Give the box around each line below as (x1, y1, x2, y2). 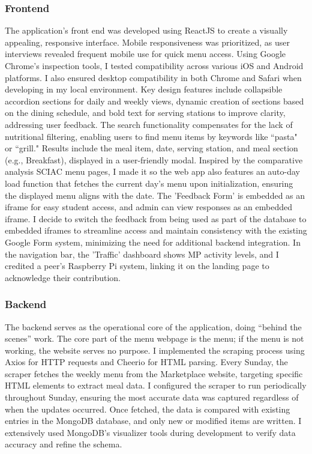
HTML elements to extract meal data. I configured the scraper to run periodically (5, 379, 307, 392)
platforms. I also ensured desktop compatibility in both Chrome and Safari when (5, 71, 302, 83)
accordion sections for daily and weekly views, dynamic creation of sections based (5, 94, 304, 107)
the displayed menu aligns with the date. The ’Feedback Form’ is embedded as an (5, 189, 305, 201)
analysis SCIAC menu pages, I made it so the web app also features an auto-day (5, 165, 301, 178)
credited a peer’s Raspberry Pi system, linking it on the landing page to (5, 259, 269, 272)
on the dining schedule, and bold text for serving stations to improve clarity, (5, 106, 286, 119)
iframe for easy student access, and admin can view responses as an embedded (5, 201, 293, 213)
